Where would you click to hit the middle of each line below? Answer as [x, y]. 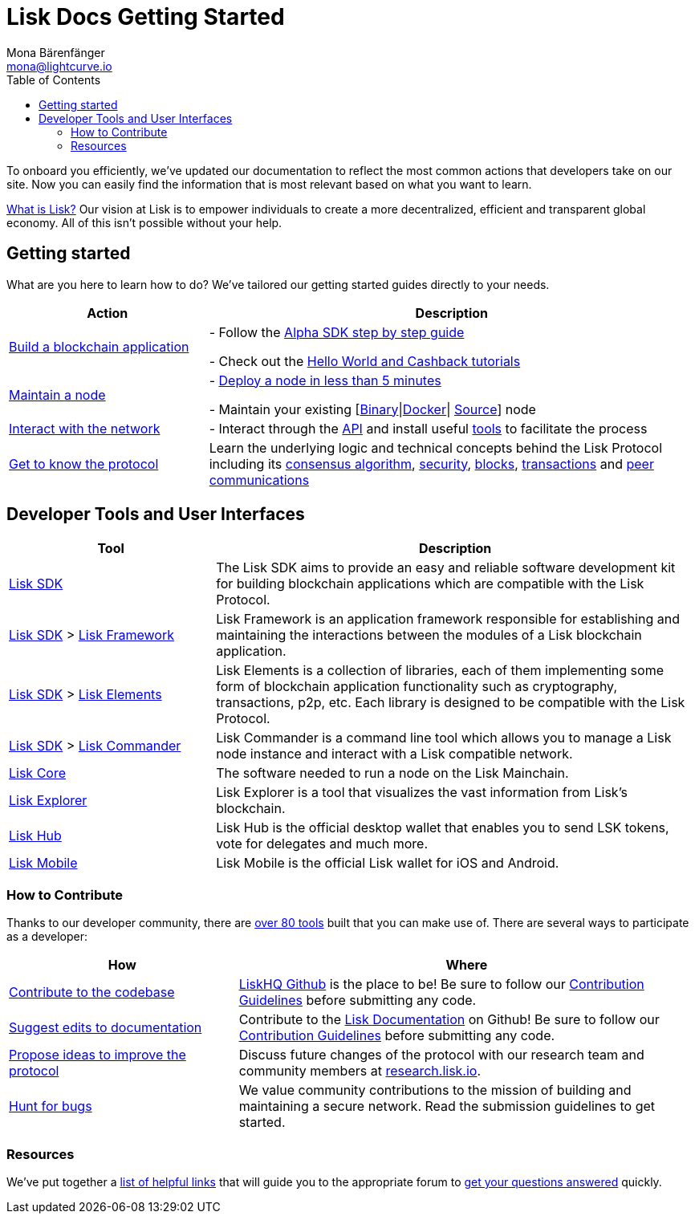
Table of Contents [54, 79]
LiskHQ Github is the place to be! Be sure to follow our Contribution [441, 984]
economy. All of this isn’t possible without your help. [144, 222]
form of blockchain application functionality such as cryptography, [417, 687]
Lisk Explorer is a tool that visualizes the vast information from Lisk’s [422, 793]
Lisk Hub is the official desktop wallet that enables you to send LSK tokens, [443, 828]
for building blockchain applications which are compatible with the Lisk [430, 584]
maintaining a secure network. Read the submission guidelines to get [447, 1106]
